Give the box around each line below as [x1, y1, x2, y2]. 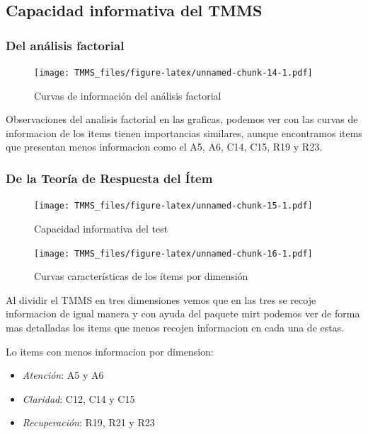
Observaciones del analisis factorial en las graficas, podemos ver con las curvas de [6, 112, 358, 127]
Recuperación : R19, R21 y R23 [22, 415, 155, 430]
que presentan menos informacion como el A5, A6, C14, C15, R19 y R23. [6, 139, 323, 154]
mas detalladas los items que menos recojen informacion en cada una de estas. [6, 319, 345, 334]
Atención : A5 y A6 [22, 368, 104, 382]
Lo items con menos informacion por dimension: [6, 344, 214, 358]
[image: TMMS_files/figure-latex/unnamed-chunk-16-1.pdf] [34, 248, 313, 259]
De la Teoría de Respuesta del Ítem [6, 169, 213, 187]
